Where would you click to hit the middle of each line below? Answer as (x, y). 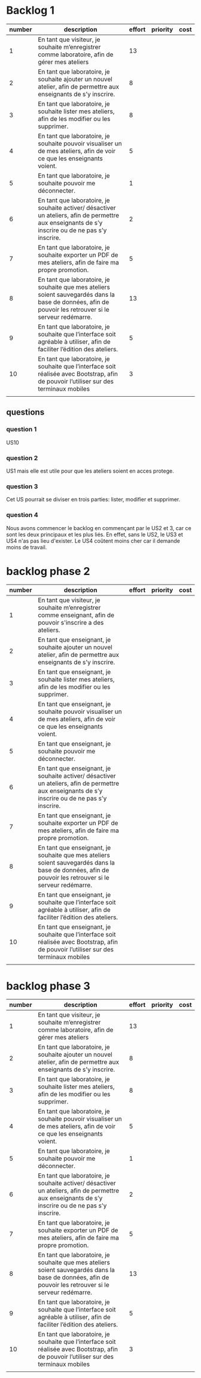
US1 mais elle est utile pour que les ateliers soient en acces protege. (90, 471)
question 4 (22, 515)
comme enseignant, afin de (76, 615)
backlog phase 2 (48, 571)
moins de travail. (27, 547)
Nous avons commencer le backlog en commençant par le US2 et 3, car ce (99, 528)
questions (25, 413)
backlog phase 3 (48, 986)
